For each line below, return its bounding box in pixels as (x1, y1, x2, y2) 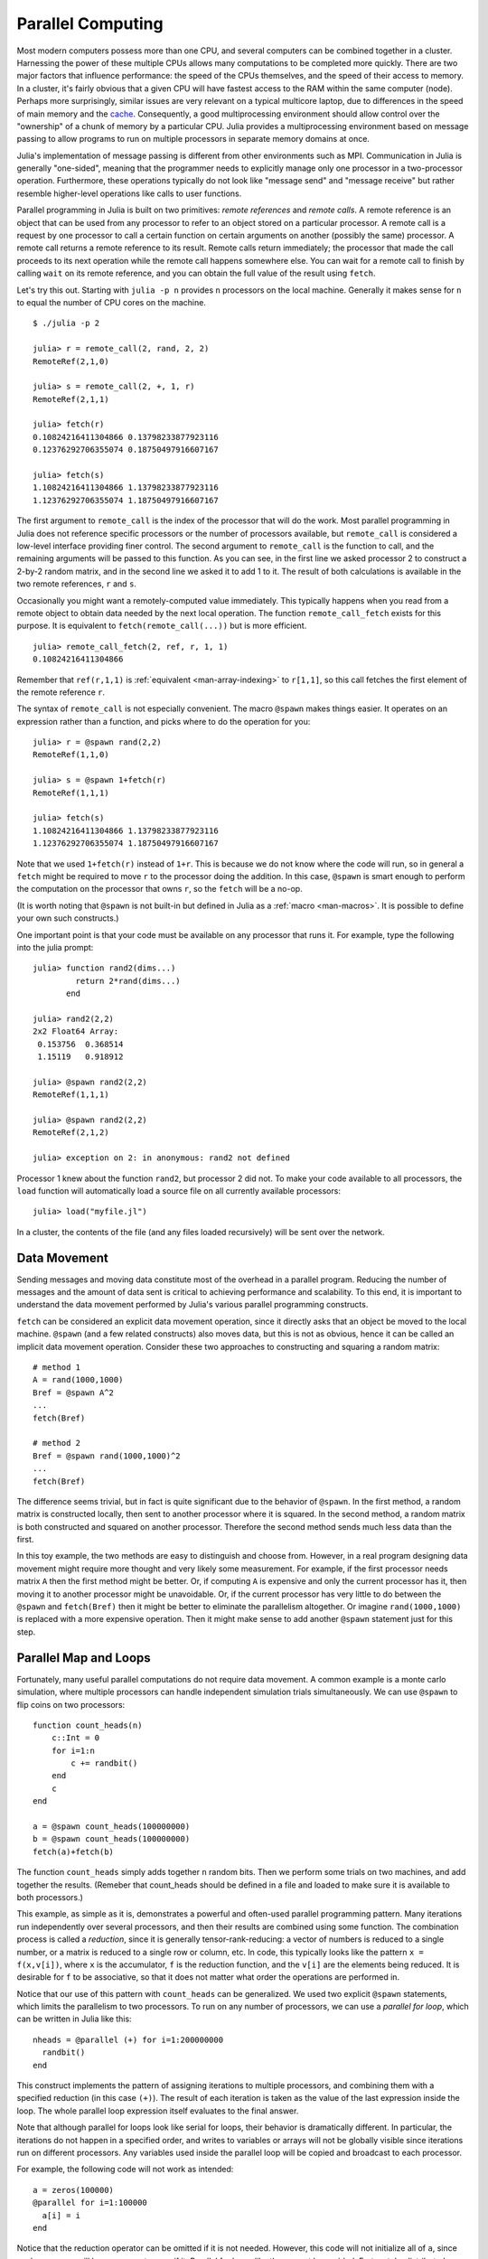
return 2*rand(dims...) (75, 976, 181, 986)
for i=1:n (51, 1745, 95, 1756)
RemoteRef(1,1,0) (33, 750, 109, 760)
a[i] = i (42, 2210, 81, 2220)
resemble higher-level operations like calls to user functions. (16, 188, 242, 199)
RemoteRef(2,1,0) (33, 356, 109, 366)
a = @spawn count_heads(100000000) (33, 1822, 191, 1832)
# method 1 (33, 1363, 81, 1373)
